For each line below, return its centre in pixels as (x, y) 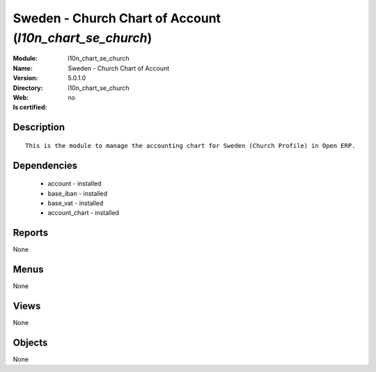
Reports (31, 233)
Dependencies (45, 165)
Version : (25, 78)
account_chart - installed (84, 213)
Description (39, 127)
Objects (30, 342)
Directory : (28, 88)
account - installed (75, 184)
